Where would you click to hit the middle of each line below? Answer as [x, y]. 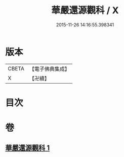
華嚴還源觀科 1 [28, 148]
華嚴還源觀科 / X [85, 10]
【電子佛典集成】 [49, 69]
